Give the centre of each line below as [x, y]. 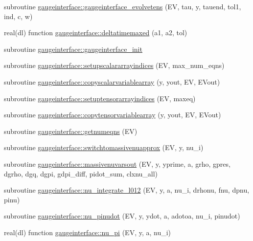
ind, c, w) [18, 16]
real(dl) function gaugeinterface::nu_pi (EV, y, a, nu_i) [88, 232]
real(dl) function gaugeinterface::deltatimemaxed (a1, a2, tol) [96, 33]
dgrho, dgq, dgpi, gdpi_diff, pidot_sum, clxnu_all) [81, 173]
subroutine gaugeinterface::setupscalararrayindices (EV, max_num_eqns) [114, 65]
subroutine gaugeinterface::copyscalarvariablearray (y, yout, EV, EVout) [112, 81]
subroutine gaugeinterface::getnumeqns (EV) [71, 131]
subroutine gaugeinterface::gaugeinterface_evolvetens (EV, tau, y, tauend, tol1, [123, 6]
